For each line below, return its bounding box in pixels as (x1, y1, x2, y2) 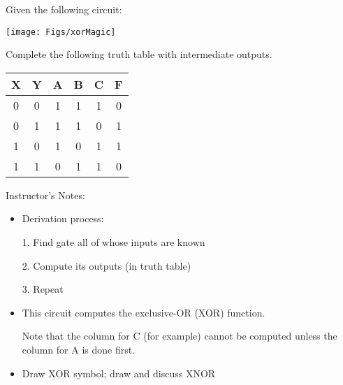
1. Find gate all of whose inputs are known (22, 235, 205, 249)
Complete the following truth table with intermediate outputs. (6, 47, 272, 61)
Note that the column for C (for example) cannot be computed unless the (22, 328, 337, 343)
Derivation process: (22, 211, 104, 226)
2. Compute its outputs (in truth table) (22, 258, 191, 273)
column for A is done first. (22, 342, 136, 356)
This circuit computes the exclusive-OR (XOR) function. (22, 305, 265, 319)
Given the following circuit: (6, 2, 122, 16)
